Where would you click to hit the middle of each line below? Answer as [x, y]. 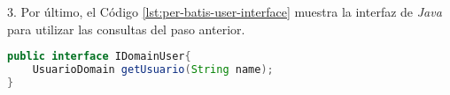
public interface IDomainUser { [99, 57]
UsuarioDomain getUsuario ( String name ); [153, 70]
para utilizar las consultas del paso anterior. [126, 29]
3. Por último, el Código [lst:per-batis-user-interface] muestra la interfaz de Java [225, 11]
